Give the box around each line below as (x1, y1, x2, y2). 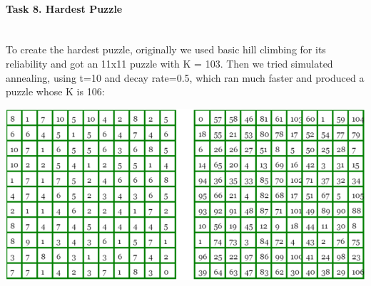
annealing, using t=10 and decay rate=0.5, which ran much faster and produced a (6, 70, 365, 85)
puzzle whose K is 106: (6, 84, 105, 99)
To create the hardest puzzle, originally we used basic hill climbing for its (6, 42, 326, 57)
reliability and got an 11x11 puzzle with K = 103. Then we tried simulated (6, 55, 333, 70)
